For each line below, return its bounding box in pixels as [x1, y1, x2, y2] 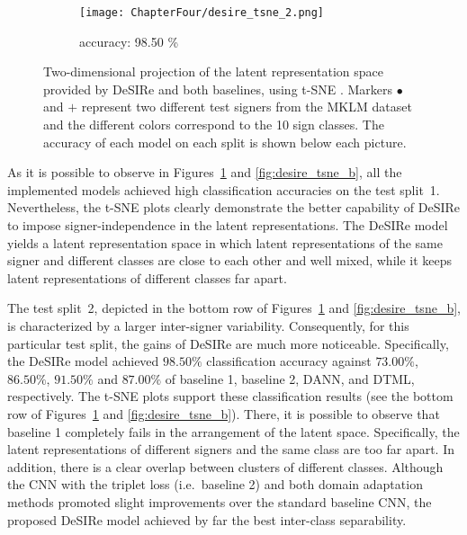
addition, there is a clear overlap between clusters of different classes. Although [7, 457, 444, 476]
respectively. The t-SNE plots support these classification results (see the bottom [7, 387, 454, 406]
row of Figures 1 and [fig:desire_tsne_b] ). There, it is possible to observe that [7, 404, 440, 423]
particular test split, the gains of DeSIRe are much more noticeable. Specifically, [7, 334, 449, 352]
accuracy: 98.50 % [79, 31, 179, 50]
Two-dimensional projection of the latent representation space [43, 62, 383, 81]
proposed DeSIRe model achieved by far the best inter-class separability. [7, 510, 407, 529]
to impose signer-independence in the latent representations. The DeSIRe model [7, 216, 448, 234]
